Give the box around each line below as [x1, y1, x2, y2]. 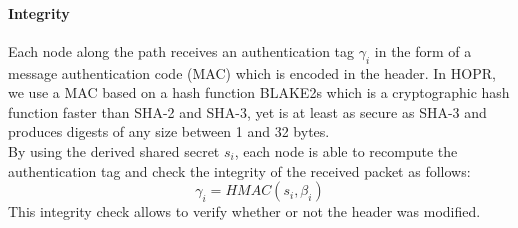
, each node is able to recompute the [234, 140, 458, 161]
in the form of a [374, 40, 472, 61]
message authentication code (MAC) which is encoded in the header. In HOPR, [8, 62, 496, 83]
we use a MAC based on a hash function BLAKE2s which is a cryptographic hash [8, 82, 510, 103]
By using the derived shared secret [8, 140, 220, 161]
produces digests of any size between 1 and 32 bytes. [8, 121, 330, 142]
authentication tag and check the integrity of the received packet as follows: [8, 160, 471, 181]
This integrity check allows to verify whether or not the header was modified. [8, 201, 481, 222]
